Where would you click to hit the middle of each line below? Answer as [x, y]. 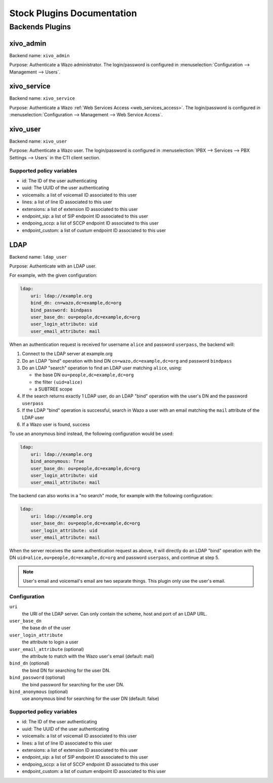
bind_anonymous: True [57, 461]
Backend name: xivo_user [38, 141]
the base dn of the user [46, 628]
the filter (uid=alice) [59, 382]
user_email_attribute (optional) [47, 649]
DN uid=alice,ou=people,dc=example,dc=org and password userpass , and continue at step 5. [114, 558]
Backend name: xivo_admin [40, 55]
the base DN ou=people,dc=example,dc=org [84, 375]
